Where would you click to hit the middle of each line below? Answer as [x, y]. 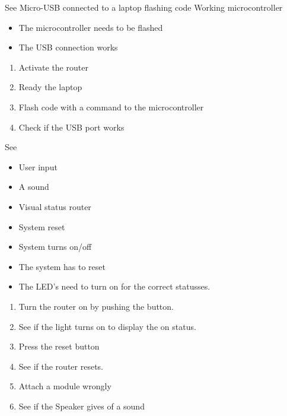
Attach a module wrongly [65, 386]
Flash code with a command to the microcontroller [111, 107]
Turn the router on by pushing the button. [96, 306]
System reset [42, 226]
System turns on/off [55, 247]
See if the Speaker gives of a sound [82, 406]
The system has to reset [62, 266]
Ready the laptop [50, 87]
